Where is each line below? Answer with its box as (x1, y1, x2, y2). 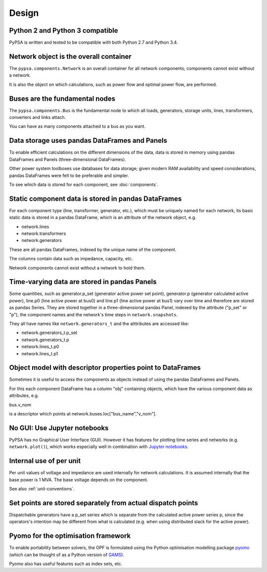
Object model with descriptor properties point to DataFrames (9, 363, 201, 372)
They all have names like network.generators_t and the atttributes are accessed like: (9, 321, 189, 327)
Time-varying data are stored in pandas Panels (9, 278, 157, 286)
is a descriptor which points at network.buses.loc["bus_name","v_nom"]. (9, 411, 157, 417)
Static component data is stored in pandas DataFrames (9, 194, 182, 203)
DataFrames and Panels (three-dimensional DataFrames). (9, 156, 126, 162)
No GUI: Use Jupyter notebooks (9, 424, 109, 432)
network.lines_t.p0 (21, 343, 59, 349)
